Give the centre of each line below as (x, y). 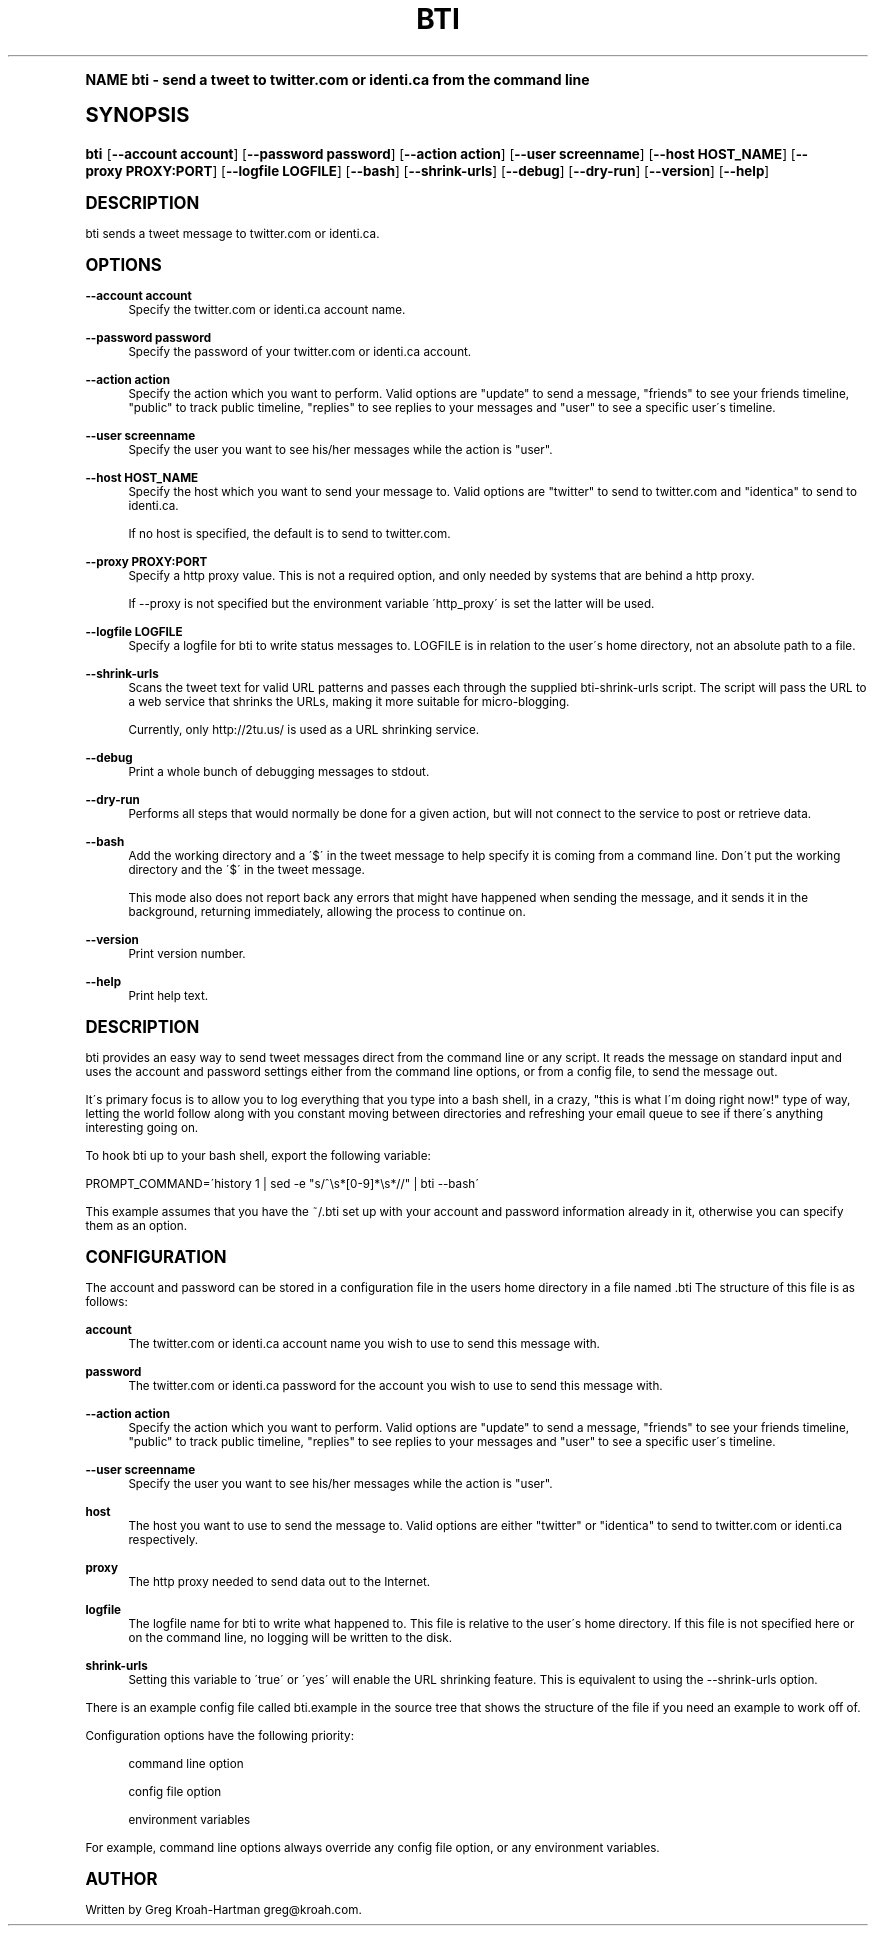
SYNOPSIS (137, 114)
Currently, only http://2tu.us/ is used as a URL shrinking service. (304, 729)
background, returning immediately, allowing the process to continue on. (327, 911)
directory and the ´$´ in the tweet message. (246, 869)
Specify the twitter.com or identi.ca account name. (267, 309)
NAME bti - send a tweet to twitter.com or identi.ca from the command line (337, 79)
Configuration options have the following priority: (219, 1735)
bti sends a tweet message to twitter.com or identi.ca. (232, 233)
